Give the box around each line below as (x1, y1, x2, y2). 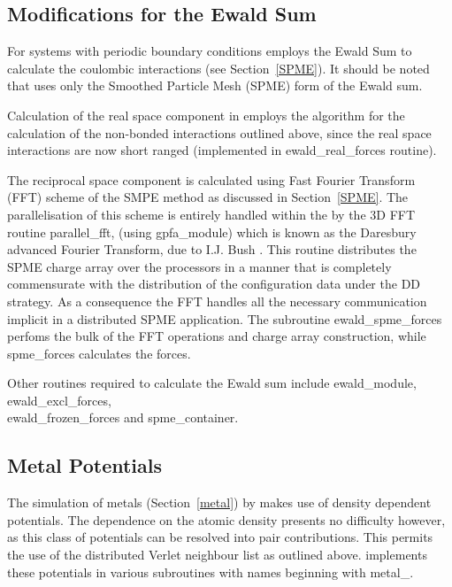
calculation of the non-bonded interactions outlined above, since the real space (7, 123, 432, 142)
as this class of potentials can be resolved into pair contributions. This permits (7, 528, 433, 546)
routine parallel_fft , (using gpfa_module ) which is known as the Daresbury (7, 222, 417, 241)
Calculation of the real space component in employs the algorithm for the (7, 105, 405, 124)
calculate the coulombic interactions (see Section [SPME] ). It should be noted (7, 58, 430, 77)
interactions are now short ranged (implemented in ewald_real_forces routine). (7, 141, 437, 159)
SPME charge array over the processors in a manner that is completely (7, 257, 392, 275)
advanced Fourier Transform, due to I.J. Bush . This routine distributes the (7, 240, 417, 259)
